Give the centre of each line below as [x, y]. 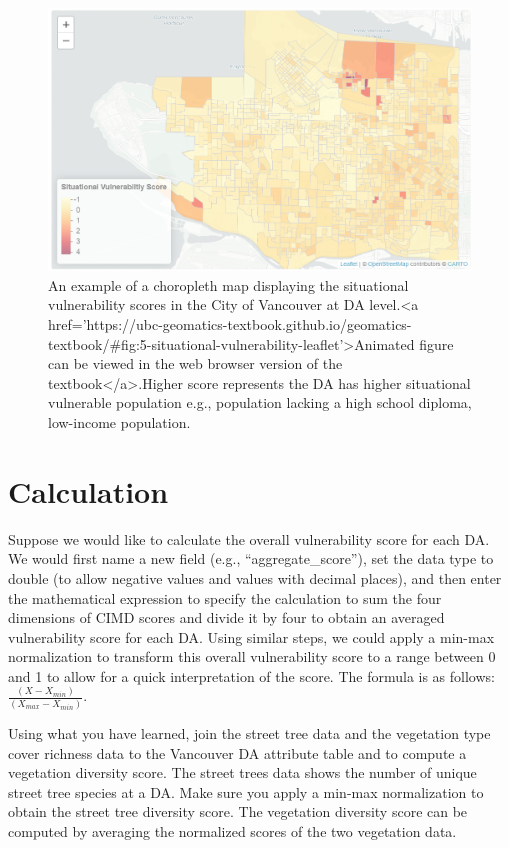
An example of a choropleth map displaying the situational [228, 284]
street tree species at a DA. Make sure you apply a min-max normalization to [246, 791]
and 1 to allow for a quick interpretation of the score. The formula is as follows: [251, 675]
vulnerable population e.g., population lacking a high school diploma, [260, 402]
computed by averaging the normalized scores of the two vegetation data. [232, 831]
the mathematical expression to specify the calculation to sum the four [225, 597]
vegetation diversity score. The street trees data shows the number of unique [242, 772]
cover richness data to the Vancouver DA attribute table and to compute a [237, 752]
